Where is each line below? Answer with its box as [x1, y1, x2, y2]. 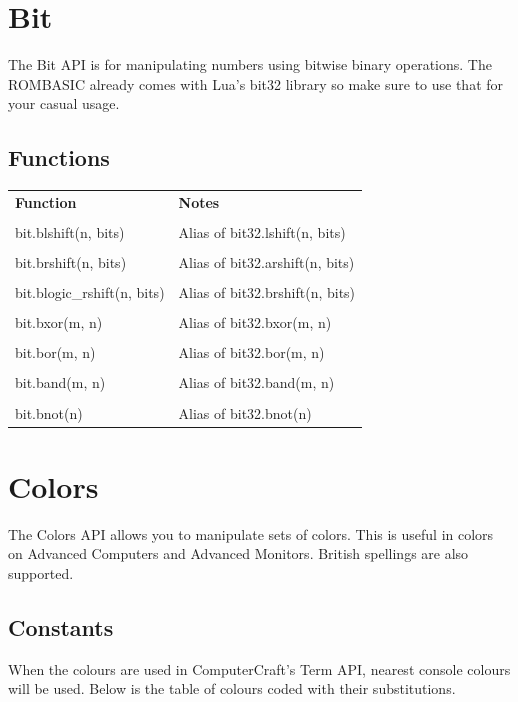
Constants [8, 611, 114, 642]
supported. [8, 562, 74, 583]
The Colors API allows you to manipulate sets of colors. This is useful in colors [8, 523, 494, 544]
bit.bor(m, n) [15, 342, 96, 363]
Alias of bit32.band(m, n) [178, 372, 335, 393]
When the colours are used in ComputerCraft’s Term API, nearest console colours [8, 658, 511, 679]
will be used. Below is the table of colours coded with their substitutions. [8, 678, 456, 699]
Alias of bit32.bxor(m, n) [178, 312, 332, 333]
